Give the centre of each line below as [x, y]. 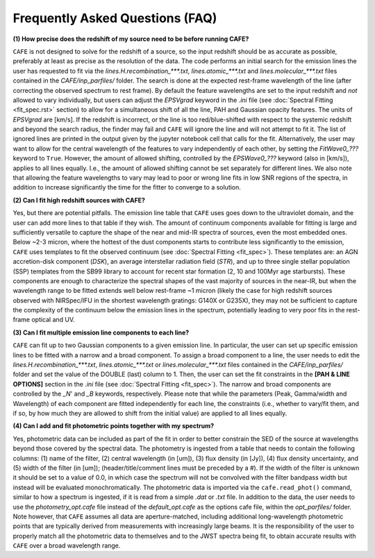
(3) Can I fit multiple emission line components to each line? [101, 332]
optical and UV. [53, 320]
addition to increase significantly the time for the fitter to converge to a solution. [127, 187]
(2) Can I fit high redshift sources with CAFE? [79, 200]
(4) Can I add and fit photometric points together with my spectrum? [114, 426]
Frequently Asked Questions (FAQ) [115, 18]
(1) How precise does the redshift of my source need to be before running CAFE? [131, 39]
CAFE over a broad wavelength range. [67, 546]
